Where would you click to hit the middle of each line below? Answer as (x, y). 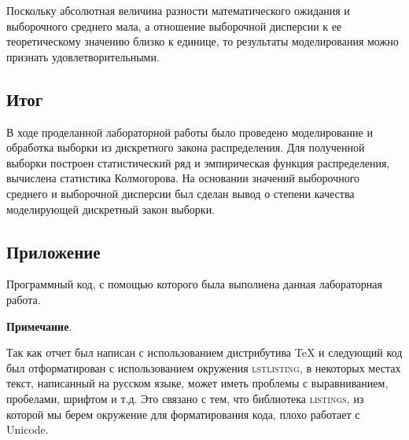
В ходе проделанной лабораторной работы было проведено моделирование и (190, 132)
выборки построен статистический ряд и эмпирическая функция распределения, (198, 162)
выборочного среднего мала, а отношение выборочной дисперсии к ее (174, 26)
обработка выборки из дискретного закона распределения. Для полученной (186, 147)
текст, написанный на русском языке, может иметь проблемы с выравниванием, (197, 383)
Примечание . (39, 326)
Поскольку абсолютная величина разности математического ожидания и (178, 10)
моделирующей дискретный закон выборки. (111, 209)
